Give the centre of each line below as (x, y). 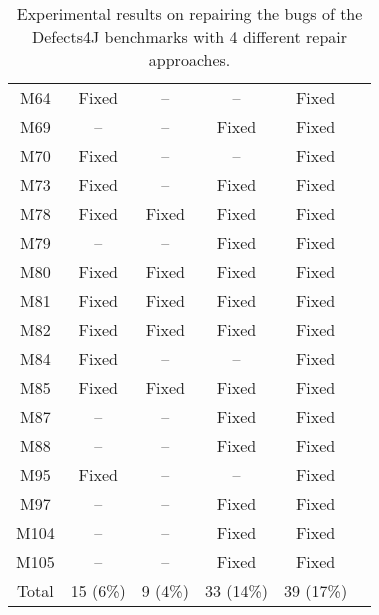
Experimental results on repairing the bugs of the (189, 13)
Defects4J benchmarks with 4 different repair (190, 36)
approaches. (189, 59)
